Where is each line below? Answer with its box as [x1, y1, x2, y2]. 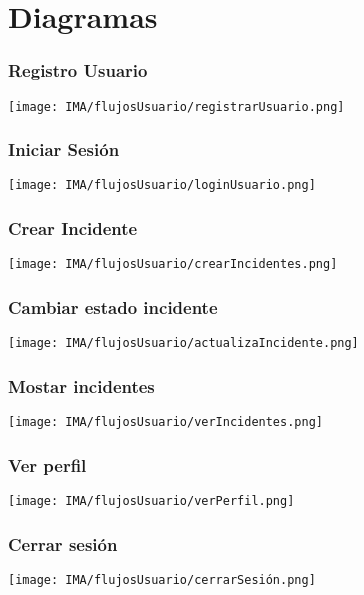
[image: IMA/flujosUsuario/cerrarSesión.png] [8, 572, 316, 587]
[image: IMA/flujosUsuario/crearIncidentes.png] [8, 257, 338, 272]
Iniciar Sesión [8, 137, 120, 162]
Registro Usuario [8, 58, 148, 83]
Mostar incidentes [8, 373, 155, 398]
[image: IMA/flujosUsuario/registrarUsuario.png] [8, 99, 345, 114]
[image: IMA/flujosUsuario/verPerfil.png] [8, 493, 295, 508]
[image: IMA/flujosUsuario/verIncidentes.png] [8, 415, 323, 430]
